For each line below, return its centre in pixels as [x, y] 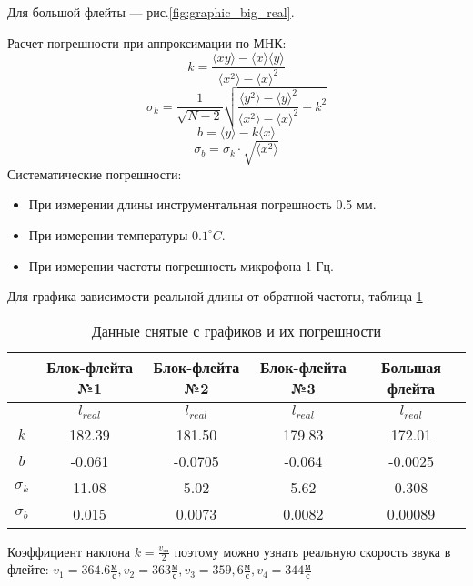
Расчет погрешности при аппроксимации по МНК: [147, 42]
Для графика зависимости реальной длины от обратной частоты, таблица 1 [215, 296]
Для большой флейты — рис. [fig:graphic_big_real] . [151, 12]
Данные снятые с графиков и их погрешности [236, 330]
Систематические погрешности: [95, 173]
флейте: [28, 569]
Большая [411, 367]
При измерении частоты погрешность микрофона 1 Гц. [181, 265]
